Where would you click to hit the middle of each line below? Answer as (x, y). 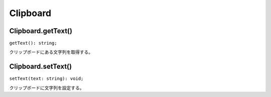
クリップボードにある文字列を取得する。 (51, 52)
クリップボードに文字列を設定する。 (47, 87)
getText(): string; (33, 43)
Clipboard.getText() (41, 31)
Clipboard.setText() (41, 67)
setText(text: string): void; (46, 79)
